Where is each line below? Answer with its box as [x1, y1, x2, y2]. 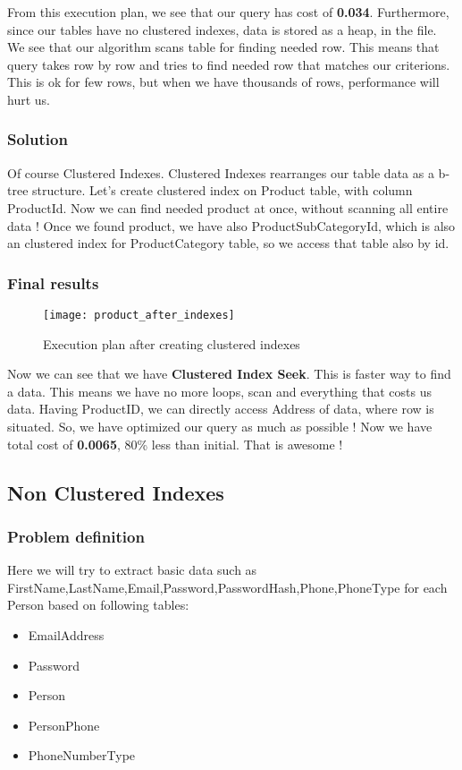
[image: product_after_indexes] [43, 308, 235, 321]
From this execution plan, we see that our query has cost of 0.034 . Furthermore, [7, 3, 449, 21]
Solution [7, 128, 68, 150]
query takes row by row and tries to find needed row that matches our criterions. [7, 55, 450, 73]
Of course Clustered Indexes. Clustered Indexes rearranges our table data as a [7, 163, 434, 182]
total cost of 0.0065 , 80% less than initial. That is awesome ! [7, 434, 343, 453]
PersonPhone [28, 715, 100, 734]
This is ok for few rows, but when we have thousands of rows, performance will [7, 73, 440, 91]
